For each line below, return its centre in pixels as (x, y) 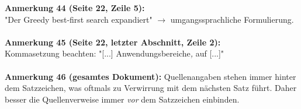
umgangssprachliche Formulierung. (232, 19)
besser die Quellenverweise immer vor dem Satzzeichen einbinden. (122, 99)
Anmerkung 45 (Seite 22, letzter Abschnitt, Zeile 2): (113, 42)
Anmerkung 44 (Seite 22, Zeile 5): (75, 8)
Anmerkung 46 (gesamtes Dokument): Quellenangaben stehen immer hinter (150, 76)
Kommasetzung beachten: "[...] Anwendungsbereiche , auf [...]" (115, 53)
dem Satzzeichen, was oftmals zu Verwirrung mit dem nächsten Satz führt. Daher (151, 88)
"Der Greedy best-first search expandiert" (79, 19)
